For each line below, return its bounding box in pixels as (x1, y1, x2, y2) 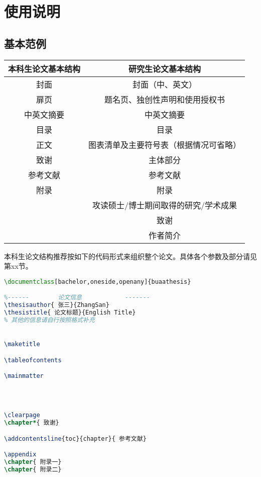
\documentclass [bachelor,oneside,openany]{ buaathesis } (4, 278, 191, 285)
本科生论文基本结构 (8, 62, 81, 74)
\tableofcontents (4, 356, 62, 364)
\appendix (4, 451, 37, 458)
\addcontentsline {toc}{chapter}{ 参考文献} (4, 435, 147, 442)
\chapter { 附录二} (4, 465, 62, 473)
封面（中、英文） (133, 78, 197, 90)
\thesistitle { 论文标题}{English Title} (4, 309, 136, 316)
